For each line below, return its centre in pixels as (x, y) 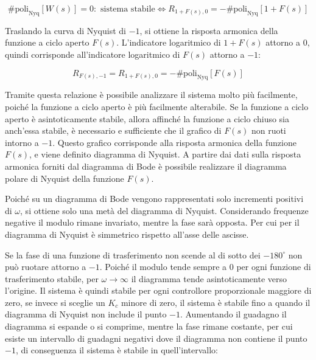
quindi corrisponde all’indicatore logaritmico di (93, 54)
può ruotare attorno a (46, 267)
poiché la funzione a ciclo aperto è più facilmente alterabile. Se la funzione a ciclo (157, 106)
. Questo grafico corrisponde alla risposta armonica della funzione (174, 142)
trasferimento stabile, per (52, 278)
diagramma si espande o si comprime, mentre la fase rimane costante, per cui (149, 326)
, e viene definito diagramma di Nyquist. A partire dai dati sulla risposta (165, 154)
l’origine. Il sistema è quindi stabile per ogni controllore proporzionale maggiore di (158, 290)
